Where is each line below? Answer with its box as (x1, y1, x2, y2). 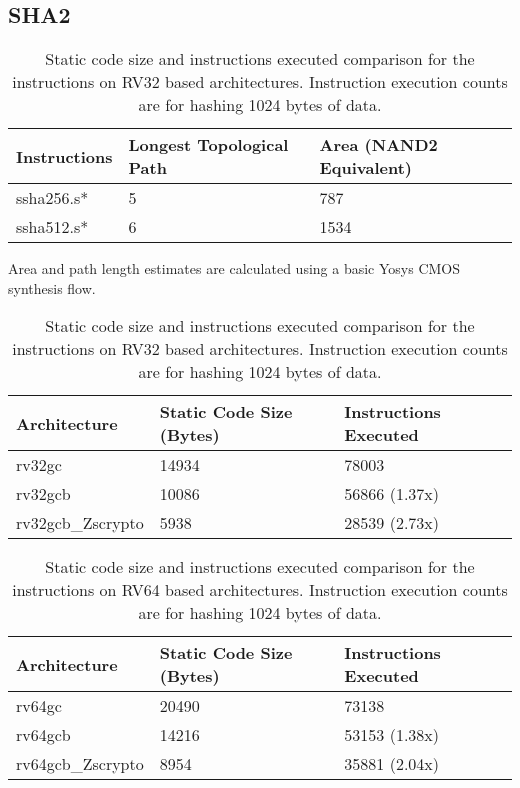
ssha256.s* (16, 186, 89, 210)
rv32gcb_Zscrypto (16, 511, 144, 535)
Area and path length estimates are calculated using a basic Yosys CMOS (8, 258, 461, 279)
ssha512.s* (16, 215, 89, 239)
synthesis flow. (8, 277, 96, 298)
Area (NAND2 (319, 133, 438, 157)
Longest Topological (128, 133, 289, 157)
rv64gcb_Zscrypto (16, 752, 144, 776)
